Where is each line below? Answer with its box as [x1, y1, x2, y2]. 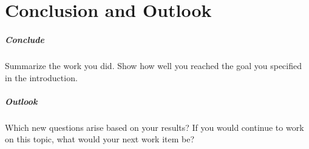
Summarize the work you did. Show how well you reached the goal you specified [5, 59, 302, 71]
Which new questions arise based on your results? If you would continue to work [5, 121, 304, 133]
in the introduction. [5, 71, 78, 84]
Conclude [5, 33, 44, 45]
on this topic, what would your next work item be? [5, 133, 195, 145]
